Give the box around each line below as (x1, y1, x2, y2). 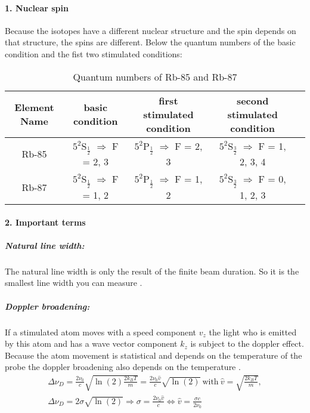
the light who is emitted (209, 325, 297, 338)
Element (14, 100, 54, 115)
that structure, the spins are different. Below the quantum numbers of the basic (5, 36, 296, 48)
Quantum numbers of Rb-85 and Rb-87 (73, 69, 237, 84)
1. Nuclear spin (5, 1, 69, 14)
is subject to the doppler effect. (190, 337, 304, 350)
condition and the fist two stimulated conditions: (5, 47, 182, 60)
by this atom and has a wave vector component (5, 337, 178, 350)
